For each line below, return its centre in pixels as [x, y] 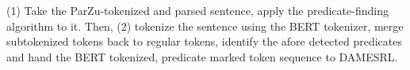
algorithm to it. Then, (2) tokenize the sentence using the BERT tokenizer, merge [205, 26]
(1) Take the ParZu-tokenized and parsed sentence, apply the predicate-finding [197, 10]
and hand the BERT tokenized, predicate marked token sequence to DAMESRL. [202, 56]
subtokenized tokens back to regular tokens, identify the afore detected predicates [204, 41]
